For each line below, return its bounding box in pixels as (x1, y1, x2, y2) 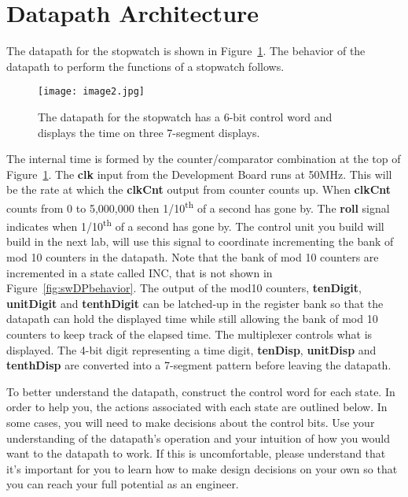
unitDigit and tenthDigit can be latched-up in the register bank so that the (6, 295, 384, 311)
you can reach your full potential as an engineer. (6, 476, 239, 492)
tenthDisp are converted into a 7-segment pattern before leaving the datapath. (6, 357, 391, 373)
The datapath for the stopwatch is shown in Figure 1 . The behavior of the (6, 43, 366, 59)
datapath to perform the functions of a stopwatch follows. (6, 57, 285, 74)
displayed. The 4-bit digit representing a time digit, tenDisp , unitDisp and (6, 341, 377, 358)
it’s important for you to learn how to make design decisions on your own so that (6, 460, 398, 477)
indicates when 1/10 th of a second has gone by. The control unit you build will (6, 216, 384, 234)
